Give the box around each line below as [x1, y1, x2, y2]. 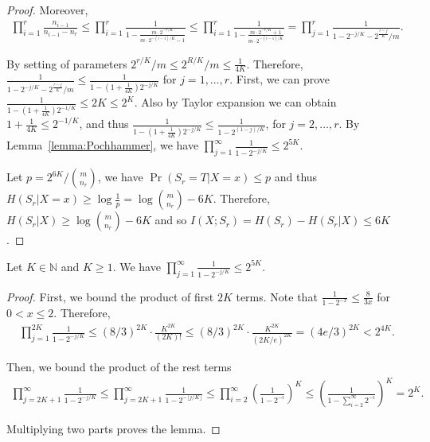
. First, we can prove [229, 71, 330, 87]
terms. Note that [236, 288, 318, 304]
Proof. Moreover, [6, 2, 88, 17]
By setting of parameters [6, 55, 127, 72]
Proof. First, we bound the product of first [6, 288, 214, 304]
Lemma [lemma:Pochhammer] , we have [6, 137, 199, 153]
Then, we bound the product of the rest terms [6, 358, 232, 374]
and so [154, 211, 187, 228]
